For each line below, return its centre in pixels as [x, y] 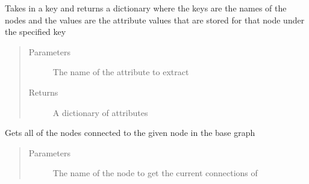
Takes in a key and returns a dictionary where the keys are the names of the [146, 8]
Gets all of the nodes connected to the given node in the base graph [130, 133]
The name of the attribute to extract [121, 72]
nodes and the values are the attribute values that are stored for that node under [155, 20]
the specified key [36, 32]
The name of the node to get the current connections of [155, 173]
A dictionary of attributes [100, 112]
